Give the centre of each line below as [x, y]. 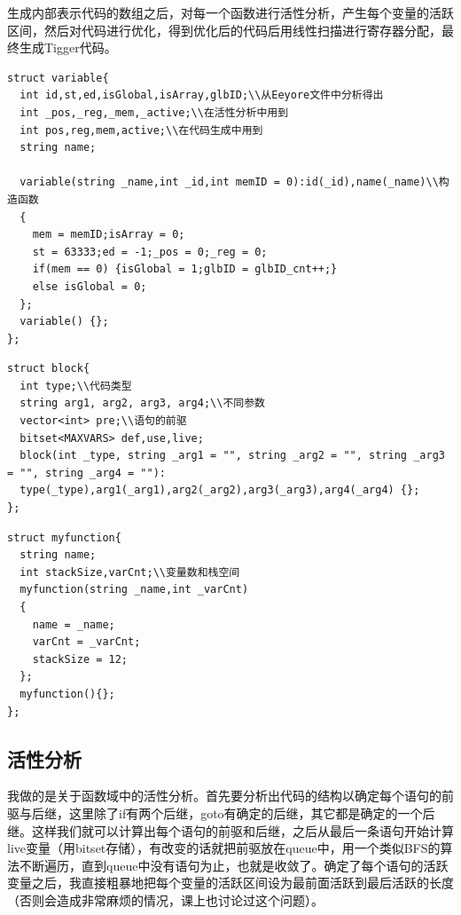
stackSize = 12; [80, 659]
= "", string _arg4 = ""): [86, 473]
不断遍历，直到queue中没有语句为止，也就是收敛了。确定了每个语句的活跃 [234, 865]
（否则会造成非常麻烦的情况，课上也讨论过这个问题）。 [165, 899]
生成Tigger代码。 [68, 47]
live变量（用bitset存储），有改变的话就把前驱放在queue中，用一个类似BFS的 [224, 848]
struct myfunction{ [64, 537]
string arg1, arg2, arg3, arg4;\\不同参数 [142, 403]
